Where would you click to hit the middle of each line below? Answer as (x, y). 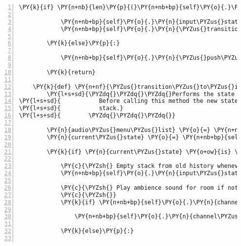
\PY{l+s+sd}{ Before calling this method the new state (129, 101)
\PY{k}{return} (71, 72)
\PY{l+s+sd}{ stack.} (71, 108)
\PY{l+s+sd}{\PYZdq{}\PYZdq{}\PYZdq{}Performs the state (141, 94)
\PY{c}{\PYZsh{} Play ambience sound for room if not (149, 188)
